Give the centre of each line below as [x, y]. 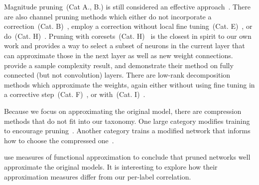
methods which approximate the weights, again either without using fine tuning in [129, 84]
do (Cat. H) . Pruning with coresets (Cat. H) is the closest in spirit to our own [128, 36]
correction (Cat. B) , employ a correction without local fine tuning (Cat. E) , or [128, 26]
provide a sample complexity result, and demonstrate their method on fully [119, 65]
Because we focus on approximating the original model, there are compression [123, 111]
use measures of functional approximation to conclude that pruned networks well [127, 157]
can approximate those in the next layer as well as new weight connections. [119, 55]
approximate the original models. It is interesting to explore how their [111, 166]
